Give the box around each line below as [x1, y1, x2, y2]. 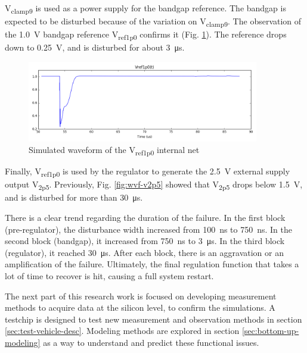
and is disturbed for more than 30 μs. [5, 191, 143, 204]
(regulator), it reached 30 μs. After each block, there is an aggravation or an [5, 246, 284, 258]
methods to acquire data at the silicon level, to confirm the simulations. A [5, 301, 275, 314]
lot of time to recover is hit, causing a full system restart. [5, 270, 214, 282]
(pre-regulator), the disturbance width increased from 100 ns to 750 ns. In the [5, 223, 293, 235]
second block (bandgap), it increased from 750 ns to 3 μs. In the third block [5, 235, 285, 247]
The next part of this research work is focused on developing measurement [5, 289, 277, 302]
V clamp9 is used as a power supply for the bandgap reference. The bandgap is [5, 2, 286, 15]
